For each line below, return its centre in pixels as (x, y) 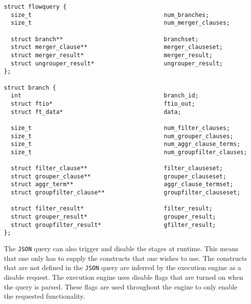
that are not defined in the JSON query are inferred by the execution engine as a (123, 267)
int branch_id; (105, 96)
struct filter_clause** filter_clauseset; (117, 168)
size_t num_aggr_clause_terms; (125, 144)
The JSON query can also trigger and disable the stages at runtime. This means (121, 248)
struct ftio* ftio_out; (103, 104)
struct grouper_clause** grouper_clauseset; (119, 176)
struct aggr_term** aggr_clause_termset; (122, 184)
